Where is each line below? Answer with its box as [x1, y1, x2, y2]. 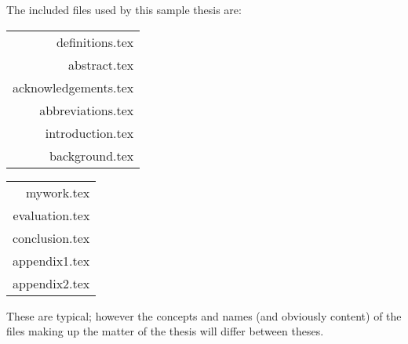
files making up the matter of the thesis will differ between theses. [6, 323, 324, 339]
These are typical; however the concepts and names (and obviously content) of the [6, 307, 402, 324]
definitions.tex [56, 32, 134, 51]
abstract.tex [68, 55, 134, 74]
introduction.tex [45, 123, 134, 142]
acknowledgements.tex [13, 78, 134, 96]
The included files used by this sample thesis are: [6, 2, 242, 17]
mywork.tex [25, 183, 90, 201]
